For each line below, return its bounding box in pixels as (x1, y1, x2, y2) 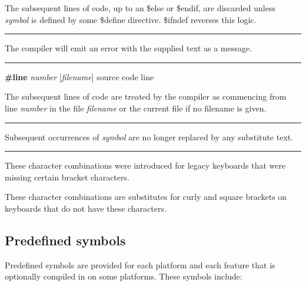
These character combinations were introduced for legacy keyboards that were (5, 159, 286, 172)
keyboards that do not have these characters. (5, 202, 167, 214)
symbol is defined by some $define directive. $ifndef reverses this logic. (5, 13, 257, 25)
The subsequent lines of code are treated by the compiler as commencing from (5, 90, 287, 103)
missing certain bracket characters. (5, 170, 129, 183)
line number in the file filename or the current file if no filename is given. (5, 101, 267, 114)
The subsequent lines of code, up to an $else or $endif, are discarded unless (5, 2, 275, 14)
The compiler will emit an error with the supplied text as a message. (5, 42, 252, 54)
